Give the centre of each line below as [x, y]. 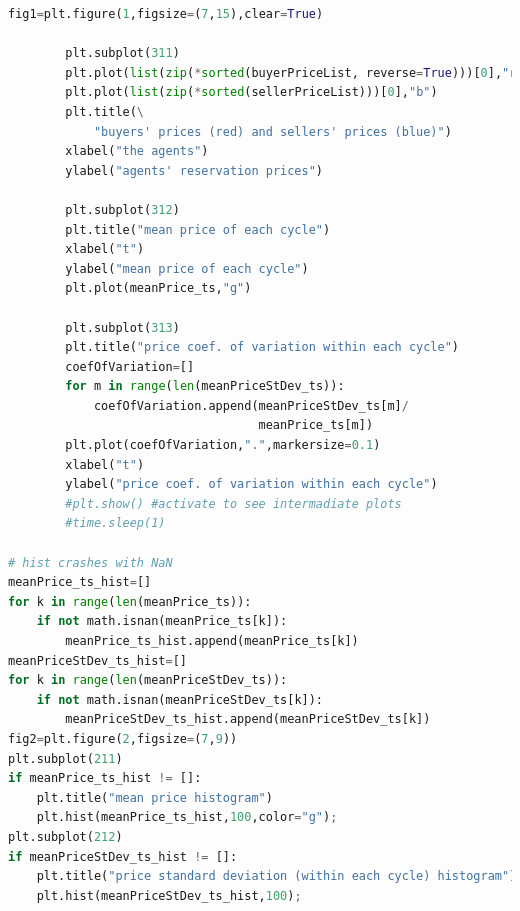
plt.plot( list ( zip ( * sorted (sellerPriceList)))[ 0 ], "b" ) [251, 92]
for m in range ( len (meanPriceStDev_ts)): [205, 386]
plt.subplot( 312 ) [122, 209]
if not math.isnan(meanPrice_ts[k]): [162, 621]
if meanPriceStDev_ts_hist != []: [123, 856]
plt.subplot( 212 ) [65, 836]
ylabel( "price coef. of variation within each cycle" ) [251, 484]
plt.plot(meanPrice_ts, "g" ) [158, 288]
